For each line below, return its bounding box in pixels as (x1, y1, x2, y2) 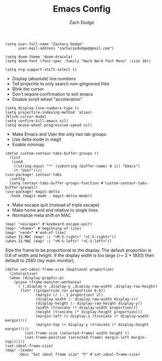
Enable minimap (12, 141, 45, 147)
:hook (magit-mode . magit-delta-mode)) (9, 193, 92, 198)
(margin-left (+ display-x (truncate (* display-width (36, 313, 149, 319)
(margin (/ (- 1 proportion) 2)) (36, 292, 104, 297)
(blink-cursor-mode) (5, 114, 47, 119)
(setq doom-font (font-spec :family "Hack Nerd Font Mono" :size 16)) (5, 58, 151, 64)
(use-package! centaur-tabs (5, 172, 62, 177)
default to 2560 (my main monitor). (5, 258, 75, 263)
